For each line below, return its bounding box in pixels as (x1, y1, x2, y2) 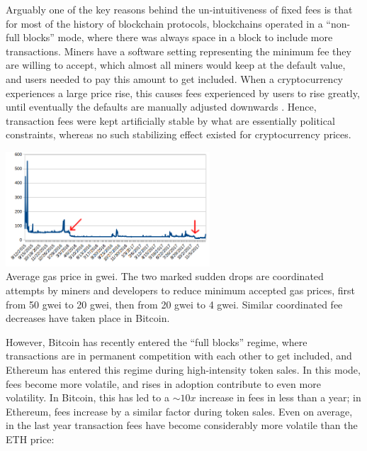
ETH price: (6, 431, 55, 446)
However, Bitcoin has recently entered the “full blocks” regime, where (6, 334, 307, 349)
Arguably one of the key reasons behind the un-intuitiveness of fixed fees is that (6, 2, 353, 16)
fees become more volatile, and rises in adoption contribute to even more (6, 376, 321, 391)
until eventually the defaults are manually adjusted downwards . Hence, (6, 99, 317, 114)
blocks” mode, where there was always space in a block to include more (23, 30, 333, 45)
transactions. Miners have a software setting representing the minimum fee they (6, 43, 351, 58)
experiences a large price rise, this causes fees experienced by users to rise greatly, (6, 85, 360, 100)
